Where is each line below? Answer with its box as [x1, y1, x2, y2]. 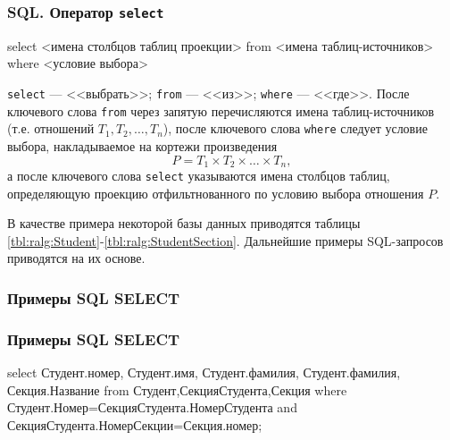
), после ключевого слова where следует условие [162, 119, 428, 138]
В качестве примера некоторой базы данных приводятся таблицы [7, 214, 361, 233]
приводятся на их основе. [7, 249, 146, 267]
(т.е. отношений [7, 119, 95, 138]
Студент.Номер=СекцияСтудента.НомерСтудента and [7, 398, 297, 417]
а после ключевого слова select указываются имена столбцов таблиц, [7, 165, 390, 184]
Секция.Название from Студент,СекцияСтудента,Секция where [7, 380, 347, 399]
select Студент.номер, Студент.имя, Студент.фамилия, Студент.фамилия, [7, 363, 401, 382]
